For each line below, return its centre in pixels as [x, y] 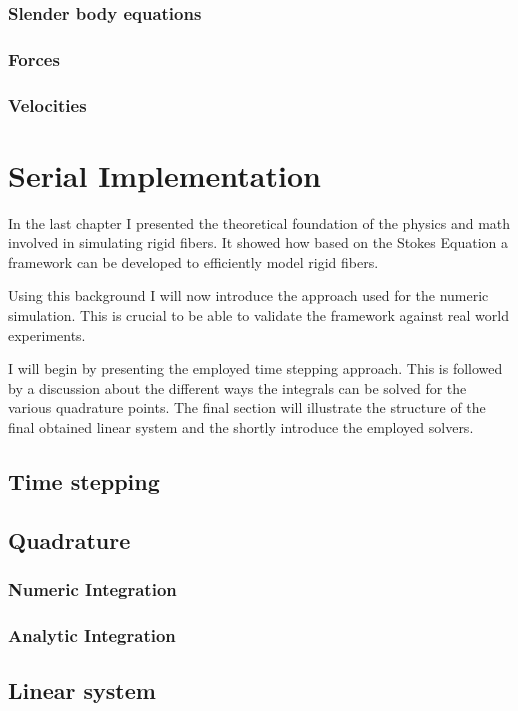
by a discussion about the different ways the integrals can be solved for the [237, 387]
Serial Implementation [164, 174]
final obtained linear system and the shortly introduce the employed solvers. [241, 427]
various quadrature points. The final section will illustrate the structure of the [247, 407]
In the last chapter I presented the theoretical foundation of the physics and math [259, 222]
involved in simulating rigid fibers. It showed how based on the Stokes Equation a [258, 242]
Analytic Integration [92, 634]
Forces [34, 58]
